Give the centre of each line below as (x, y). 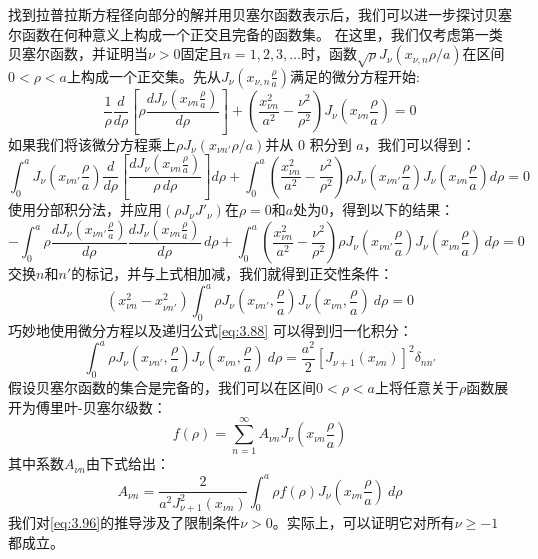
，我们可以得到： (419, 143)
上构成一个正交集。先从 (143, 75)
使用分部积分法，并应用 (85, 209)
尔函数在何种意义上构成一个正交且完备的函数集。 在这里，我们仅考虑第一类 (255, 33)
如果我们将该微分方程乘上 (92, 143)
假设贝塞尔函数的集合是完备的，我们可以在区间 (162, 387)
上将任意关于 (416, 387)
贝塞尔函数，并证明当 (78, 53)
